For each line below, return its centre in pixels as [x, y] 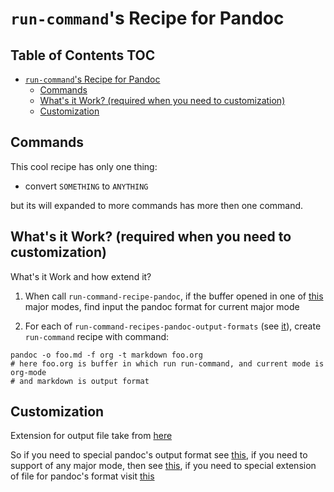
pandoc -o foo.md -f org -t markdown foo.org [106, 355]
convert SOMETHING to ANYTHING [86, 186]
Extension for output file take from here [91, 436]
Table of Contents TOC [83, 55]
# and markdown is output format [80, 381]
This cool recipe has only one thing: [84, 166]
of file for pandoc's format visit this [82, 476]
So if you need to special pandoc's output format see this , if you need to [159, 455]
